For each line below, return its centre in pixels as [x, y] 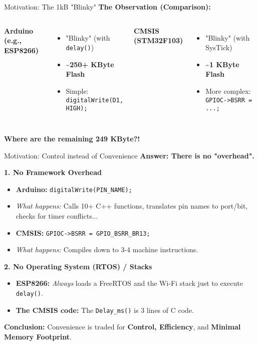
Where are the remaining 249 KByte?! [72, 138]
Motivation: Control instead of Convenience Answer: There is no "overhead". [129, 155]
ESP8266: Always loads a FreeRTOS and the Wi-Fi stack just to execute [129, 283]
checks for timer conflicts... [57, 215]
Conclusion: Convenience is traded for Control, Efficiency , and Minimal [122, 327]
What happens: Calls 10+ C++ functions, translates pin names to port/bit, [132, 206]
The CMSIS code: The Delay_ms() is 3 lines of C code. [105, 310]
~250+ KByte [90, 64]
